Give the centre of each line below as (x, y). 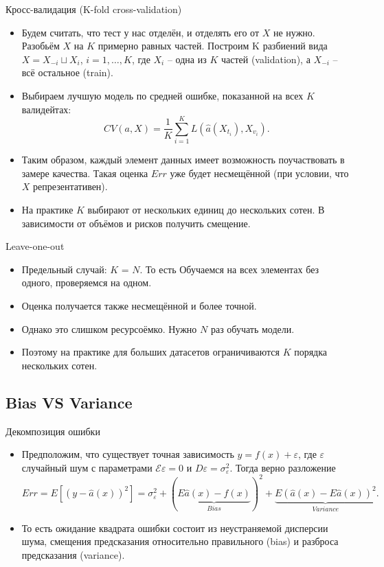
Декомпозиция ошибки (53, 431)
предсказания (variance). (73, 554)
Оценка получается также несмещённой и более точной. (139, 306)
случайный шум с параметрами (87, 467)
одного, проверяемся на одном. (87, 282)
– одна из (187, 59)
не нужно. (294, 32)
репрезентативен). (70, 186)
